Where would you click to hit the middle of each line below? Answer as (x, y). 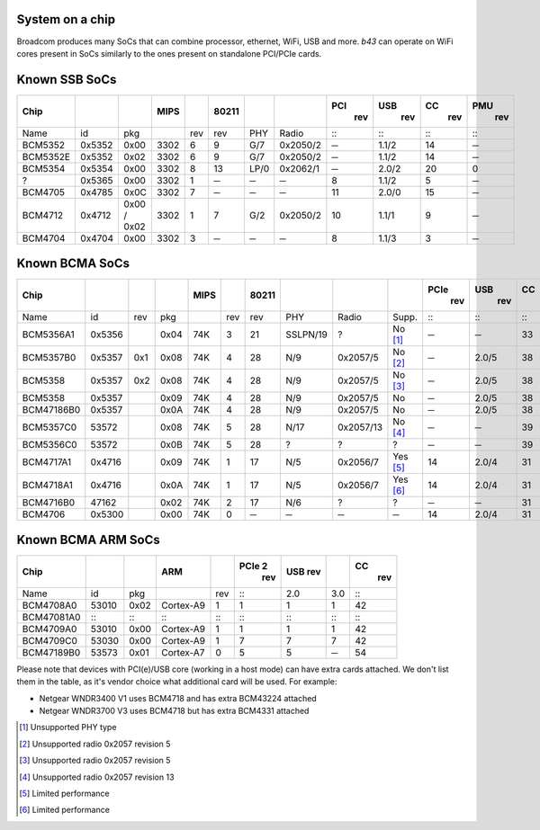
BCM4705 (44, 192)
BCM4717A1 (47, 462)
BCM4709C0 (50, 640)
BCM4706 (44, 514)
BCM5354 (44, 168)
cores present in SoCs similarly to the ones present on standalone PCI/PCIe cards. (169, 53)
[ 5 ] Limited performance (64, 793)
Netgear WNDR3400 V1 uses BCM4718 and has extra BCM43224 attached (178, 698)
